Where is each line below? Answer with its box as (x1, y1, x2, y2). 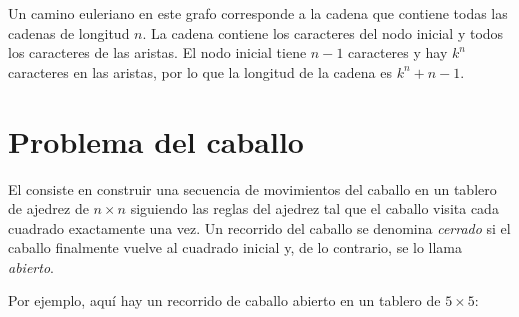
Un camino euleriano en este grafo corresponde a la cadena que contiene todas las (8, 3, 508, 23)
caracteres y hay (348, 42, 448, 63)
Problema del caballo (8, 120, 304, 161)
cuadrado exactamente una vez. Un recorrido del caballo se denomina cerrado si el (8, 217, 511, 238)
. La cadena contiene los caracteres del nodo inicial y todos (142, 22, 504, 43)
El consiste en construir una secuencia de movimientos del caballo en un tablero (8, 178, 497, 199)
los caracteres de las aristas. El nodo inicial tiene (8, 42, 307, 63)
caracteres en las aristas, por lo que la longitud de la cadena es (8, 61, 392, 82)
